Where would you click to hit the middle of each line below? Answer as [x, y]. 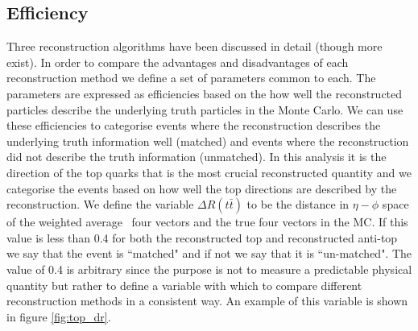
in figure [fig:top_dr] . [59, 316]
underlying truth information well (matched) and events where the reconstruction [208, 141]
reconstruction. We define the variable [100, 204]
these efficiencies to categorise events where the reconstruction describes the [194, 125]
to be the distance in [298, 204]
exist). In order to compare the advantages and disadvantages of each [178, 62]
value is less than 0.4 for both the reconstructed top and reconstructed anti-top [202, 237]
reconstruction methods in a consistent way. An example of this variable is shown [207, 301]
